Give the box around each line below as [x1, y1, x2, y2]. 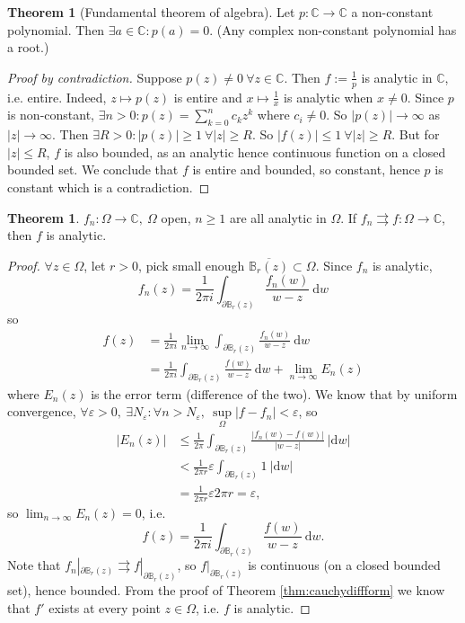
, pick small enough [138, 255, 245, 274]
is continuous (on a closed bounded [248, 556, 441, 574]
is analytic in [361, 67, 433, 86]
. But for [391, 125, 440, 144]
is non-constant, [7, 105, 94, 124]
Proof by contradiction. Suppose [7, 67, 182, 86]
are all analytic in [229, 208, 327, 227]
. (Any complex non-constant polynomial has [209, 20, 457, 39]
